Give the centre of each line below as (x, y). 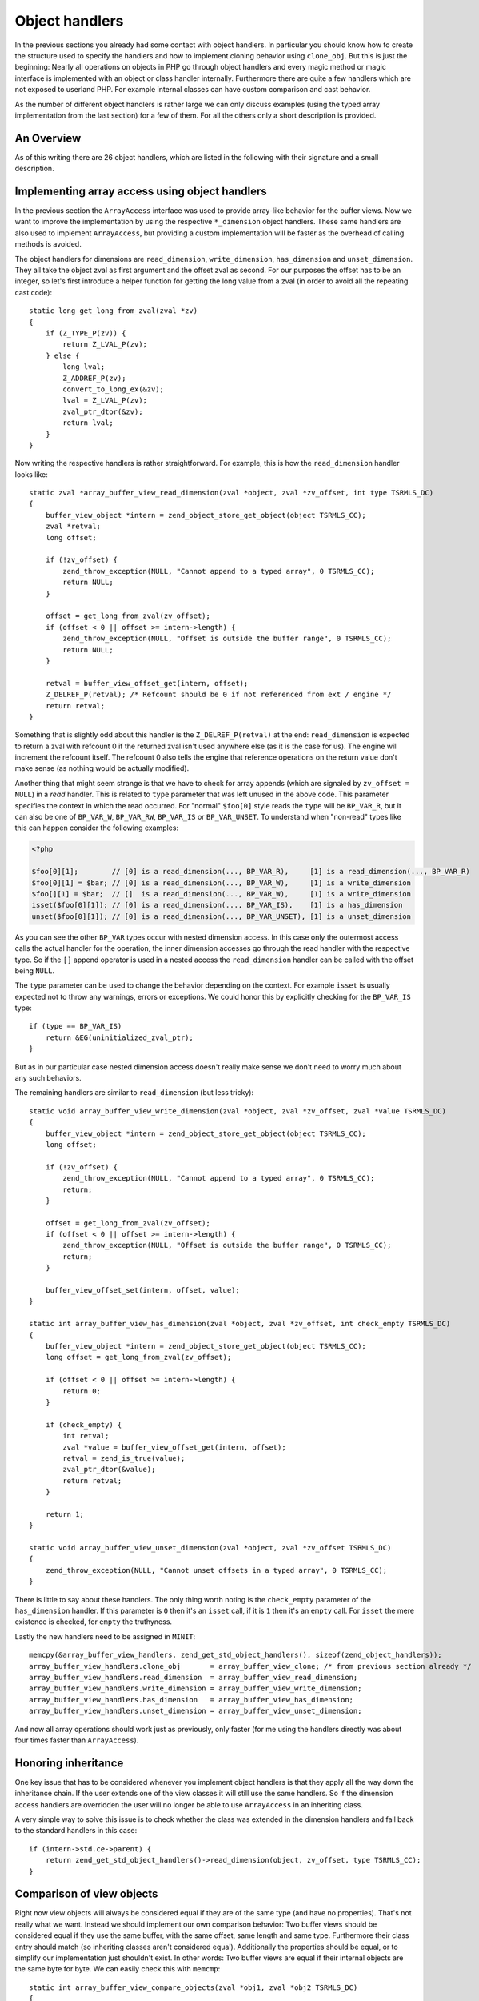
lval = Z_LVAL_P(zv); (105, 401)
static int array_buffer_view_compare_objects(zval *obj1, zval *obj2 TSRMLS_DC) (194, 1987)
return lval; (88, 423)
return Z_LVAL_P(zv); (105, 345)
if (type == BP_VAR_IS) (76, 1026)
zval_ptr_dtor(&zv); (103, 411)
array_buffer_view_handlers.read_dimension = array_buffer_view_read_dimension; (194, 1677)
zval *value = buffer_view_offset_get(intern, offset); (175, 1447)
